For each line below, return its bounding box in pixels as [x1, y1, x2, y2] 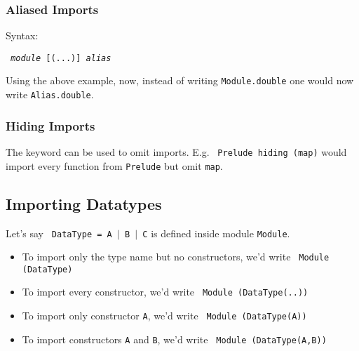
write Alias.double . [6, 87, 94, 102]
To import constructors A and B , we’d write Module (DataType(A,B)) [22, 331, 327, 346]
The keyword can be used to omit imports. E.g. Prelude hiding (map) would [6, 145, 347, 159]
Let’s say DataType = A [6, 225, 112, 240]
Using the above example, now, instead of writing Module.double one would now [6, 73, 354, 88]
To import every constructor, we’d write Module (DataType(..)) [22, 284, 309, 299]
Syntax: [6, 28, 39, 43]
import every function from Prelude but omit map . [6, 158, 223, 173]
